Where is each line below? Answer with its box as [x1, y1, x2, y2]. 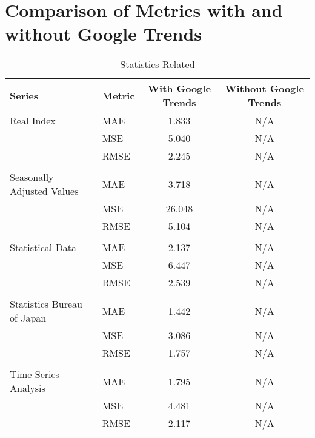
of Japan [10, 311, 47, 325]
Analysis [10, 381, 45, 396]
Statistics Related [120, 57, 195, 72]
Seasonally [10, 170, 54, 184]
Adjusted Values [10, 184, 79, 198]
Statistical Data [10, 240, 77, 255]
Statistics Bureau [10, 297, 83, 311]
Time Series [10, 367, 59, 382]
